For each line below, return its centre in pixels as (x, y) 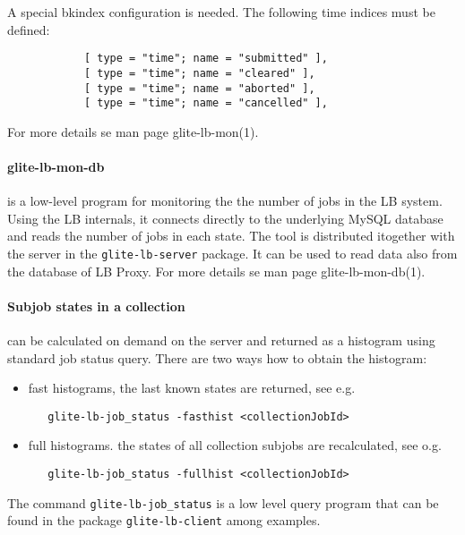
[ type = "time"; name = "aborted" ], (199, 88)
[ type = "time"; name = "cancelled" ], (206, 103)
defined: (29, 29)
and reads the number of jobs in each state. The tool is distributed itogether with (231, 236)
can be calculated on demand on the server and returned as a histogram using (221, 340)
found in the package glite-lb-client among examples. (164, 520)
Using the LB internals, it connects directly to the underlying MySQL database (225, 218)
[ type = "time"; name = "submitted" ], (206, 59)
